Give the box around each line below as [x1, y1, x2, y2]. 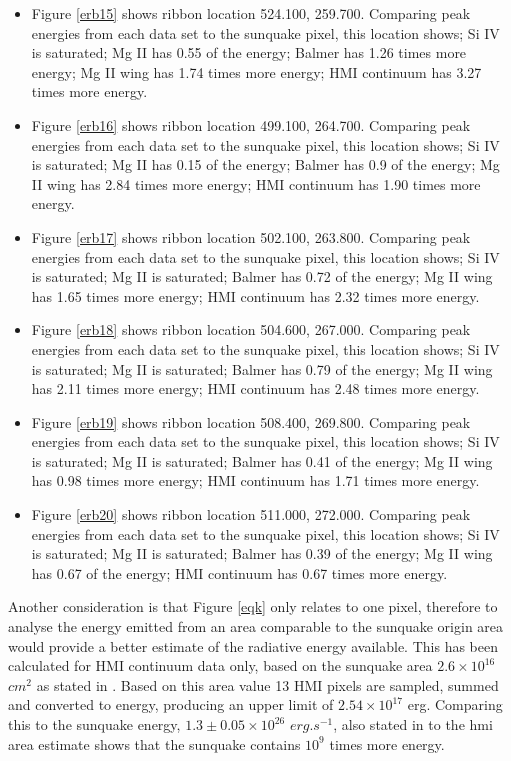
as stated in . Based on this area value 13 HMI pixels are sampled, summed [36, 674, 499, 695]
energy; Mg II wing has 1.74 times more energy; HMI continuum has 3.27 [31, 61, 482, 82]
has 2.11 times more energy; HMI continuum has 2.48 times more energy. [31, 378, 480, 399]
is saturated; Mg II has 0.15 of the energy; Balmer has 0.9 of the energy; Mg [31, 154, 500, 175]
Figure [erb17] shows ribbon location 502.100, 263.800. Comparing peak [31, 226, 471, 247]
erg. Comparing [407, 694, 503, 715]
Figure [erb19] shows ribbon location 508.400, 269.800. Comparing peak [31, 411, 471, 432]
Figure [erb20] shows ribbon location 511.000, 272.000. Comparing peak [31, 504, 471, 525]
